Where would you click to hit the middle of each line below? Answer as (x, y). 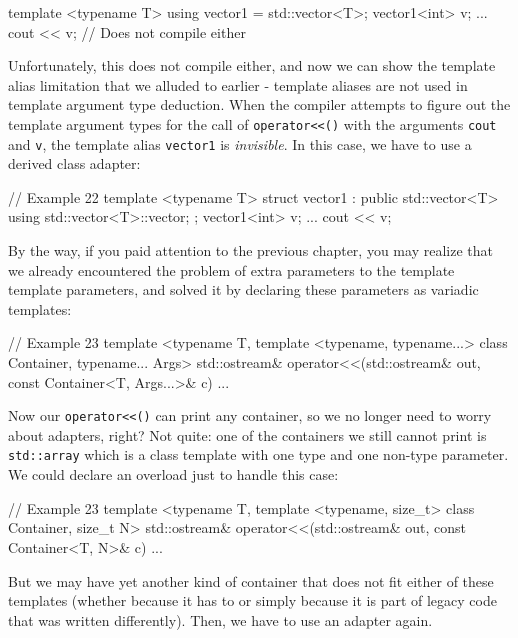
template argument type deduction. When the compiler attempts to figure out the (259, 104)
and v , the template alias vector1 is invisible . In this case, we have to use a (240, 143)
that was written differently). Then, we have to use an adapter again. (220, 619)
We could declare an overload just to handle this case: (173, 474)
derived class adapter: (74, 163)
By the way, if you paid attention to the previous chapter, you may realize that (250, 250)
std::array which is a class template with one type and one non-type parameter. (258, 454)
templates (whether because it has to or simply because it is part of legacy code (252, 600)
